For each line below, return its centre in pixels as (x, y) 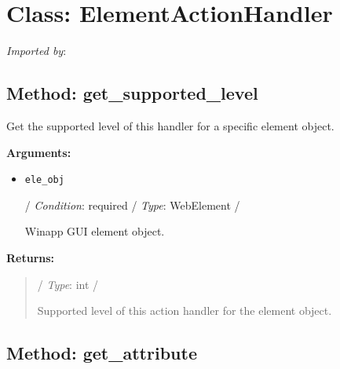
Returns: (31, 257)
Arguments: (39, 152)
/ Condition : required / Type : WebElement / (132, 205)
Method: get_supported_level (132, 93)
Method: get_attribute (102, 353)
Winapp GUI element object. (95, 231)
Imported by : (37, 51)
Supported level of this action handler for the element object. (185, 311)
